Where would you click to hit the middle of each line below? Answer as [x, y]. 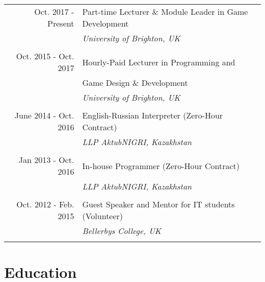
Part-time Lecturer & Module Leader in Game [165, 11]
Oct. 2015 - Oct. [45, 56]
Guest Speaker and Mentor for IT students [158, 204]
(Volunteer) [103, 216]
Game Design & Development [135, 83]
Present [61, 23]
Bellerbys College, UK [122, 231]
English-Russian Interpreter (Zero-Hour [153, 115]
